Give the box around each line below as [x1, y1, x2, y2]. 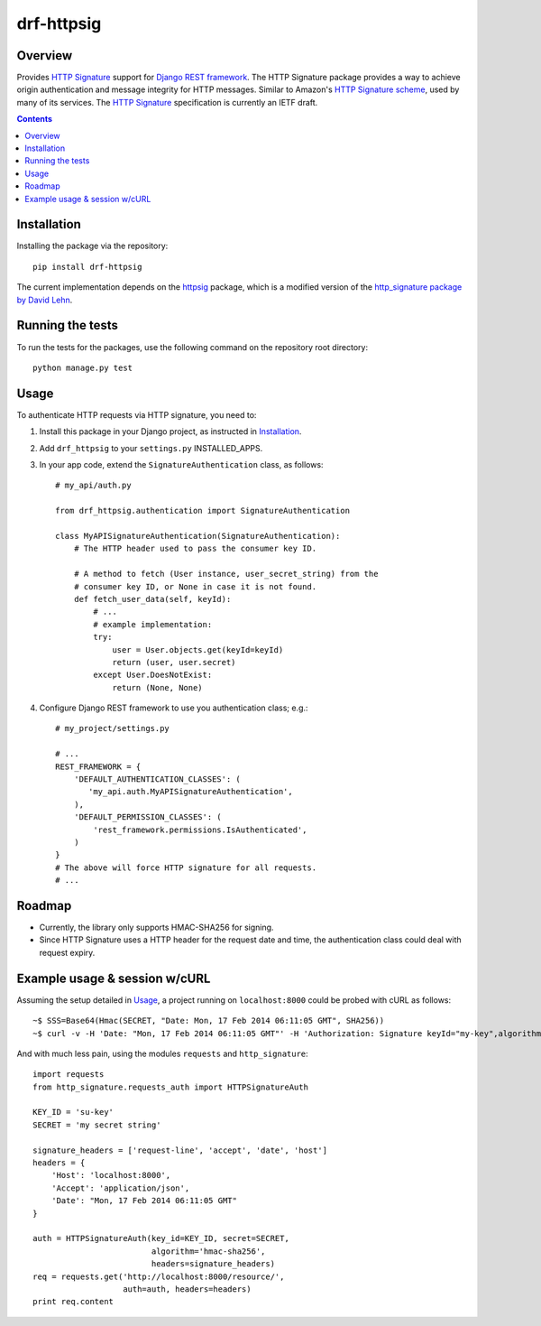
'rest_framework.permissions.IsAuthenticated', [93, 824, 307, 835]
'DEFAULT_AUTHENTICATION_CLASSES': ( [73, 774, 241, 784]
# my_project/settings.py [55, 723, 170, 734]
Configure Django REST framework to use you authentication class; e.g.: [39, 702, 308, 713]
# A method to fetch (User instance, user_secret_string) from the [73, 569, 379, 580]
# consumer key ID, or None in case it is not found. [73, 581, 317, 591]
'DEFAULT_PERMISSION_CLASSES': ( [73, 812, 223, 822]
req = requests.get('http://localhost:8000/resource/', [32, 1271, 285, 1282]
